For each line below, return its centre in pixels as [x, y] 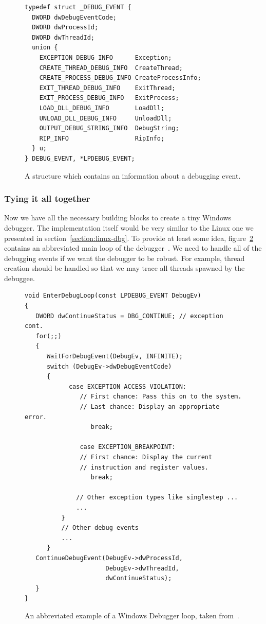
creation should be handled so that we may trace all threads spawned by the [125, 268]
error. [36, 417]
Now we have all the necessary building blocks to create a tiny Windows [118, 218]
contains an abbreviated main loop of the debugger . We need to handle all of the [133, 248]
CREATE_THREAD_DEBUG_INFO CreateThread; [111, 68]
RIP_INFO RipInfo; [102, 138]
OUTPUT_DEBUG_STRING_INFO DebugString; [109, 128]
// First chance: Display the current [146, 457]
